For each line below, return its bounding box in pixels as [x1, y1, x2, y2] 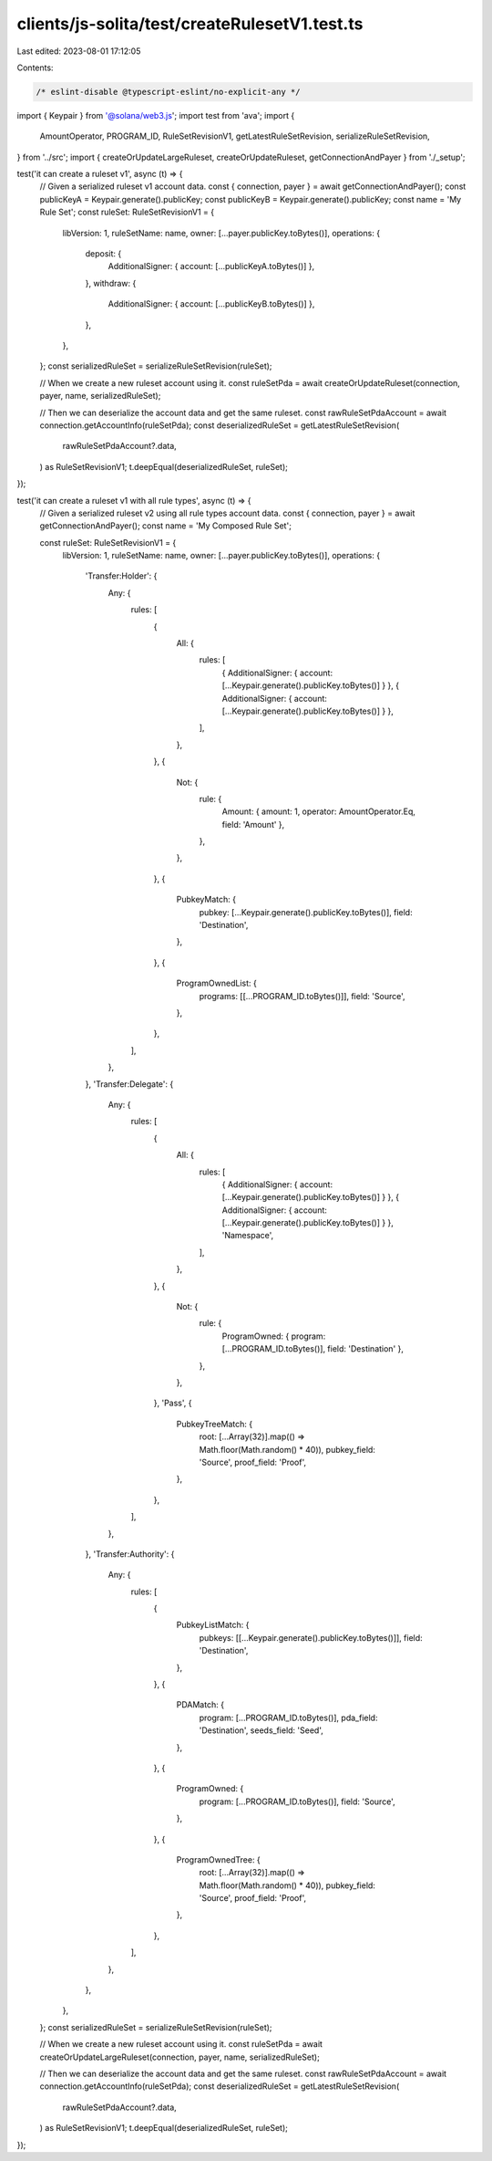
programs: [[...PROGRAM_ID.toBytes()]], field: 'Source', [199, 990, 405, 1001]
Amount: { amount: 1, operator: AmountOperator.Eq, [221, 806, 416, 817]
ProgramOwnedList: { [176, 977, 257, 989]
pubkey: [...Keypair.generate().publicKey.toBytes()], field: [199, 906, 414, 917]
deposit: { [85, 248, 122, 259]
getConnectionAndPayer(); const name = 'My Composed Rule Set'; [39, 520, 292, 531]
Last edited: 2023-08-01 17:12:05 [16, 46, 141, 57]
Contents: [16, 62, 54, 73]
